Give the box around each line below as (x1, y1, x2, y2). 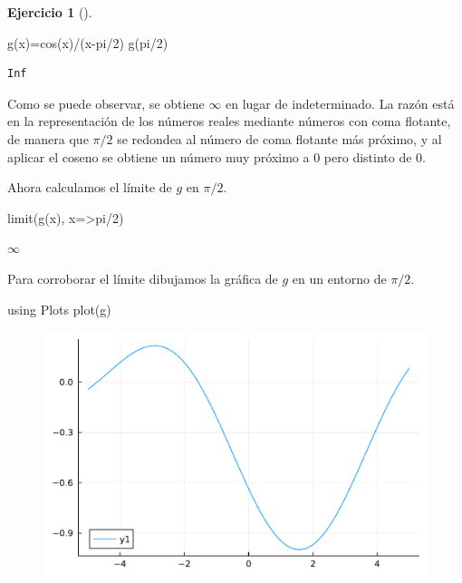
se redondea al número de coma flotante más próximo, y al (117, 129, 442, 148)
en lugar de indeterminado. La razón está (225, 93, 455, 112)
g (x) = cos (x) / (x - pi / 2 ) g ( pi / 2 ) (7, 33, 168, 52)
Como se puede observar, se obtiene (7, 93, 205, 112)
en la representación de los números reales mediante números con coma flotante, (7, 112, 451, 131)
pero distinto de (323, 147, 412, 166)
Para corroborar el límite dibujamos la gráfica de (7, 268, 278, 287)
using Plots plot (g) (7, 299, 111, 318)
